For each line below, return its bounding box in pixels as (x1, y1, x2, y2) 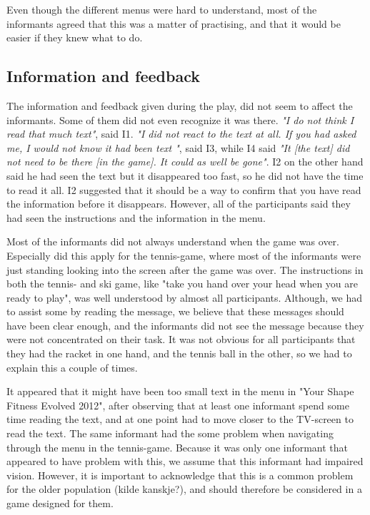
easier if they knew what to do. (6, 30, 143, 45)
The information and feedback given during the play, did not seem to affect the (6, 98, 353, 113)
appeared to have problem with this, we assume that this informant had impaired (6, 454, 364, 469)
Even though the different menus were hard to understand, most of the (6, 2, 317, 16)
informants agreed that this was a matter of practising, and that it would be (6, 16, 341, 31)
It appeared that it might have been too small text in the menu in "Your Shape (6, 384, 354, 399)
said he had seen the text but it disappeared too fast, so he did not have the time (6, 168, 364, 183)
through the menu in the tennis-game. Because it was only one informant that (6, 439, 349, 454)
